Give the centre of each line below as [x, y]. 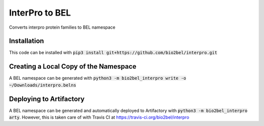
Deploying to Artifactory [47, 99]
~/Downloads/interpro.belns [43, 85]
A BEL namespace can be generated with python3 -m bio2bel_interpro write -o [98, 78]
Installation [26, 41]
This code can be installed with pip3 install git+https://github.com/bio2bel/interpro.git [113, 53]
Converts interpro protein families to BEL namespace [62, 27]
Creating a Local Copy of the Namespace [73, 66]
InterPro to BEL [40, 13]
